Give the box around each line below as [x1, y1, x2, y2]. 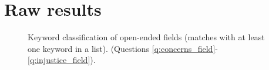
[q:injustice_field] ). [28, 54, 96, 66]
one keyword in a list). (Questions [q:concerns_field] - [28, 42, 218, 54]
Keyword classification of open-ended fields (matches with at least [28, 31, 265, 43]
